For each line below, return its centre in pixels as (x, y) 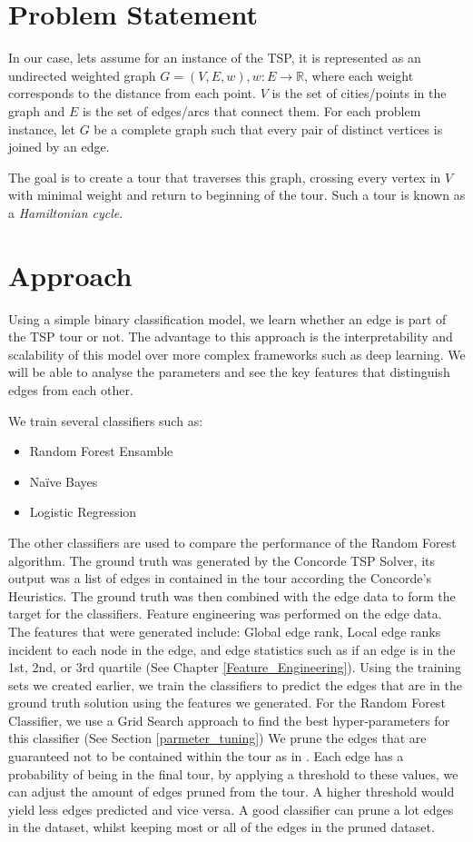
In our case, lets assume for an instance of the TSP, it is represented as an (215, 58)
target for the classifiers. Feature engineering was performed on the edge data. (225, 614)
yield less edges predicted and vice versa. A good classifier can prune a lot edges (231, 809)
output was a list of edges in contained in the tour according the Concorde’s (220, 578)
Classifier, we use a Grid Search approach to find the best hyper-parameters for (229, 720)
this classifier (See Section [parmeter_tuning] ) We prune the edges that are (217, 738)
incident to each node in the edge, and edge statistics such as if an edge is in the (232, 649)
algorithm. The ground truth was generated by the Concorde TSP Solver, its (222, 560)
